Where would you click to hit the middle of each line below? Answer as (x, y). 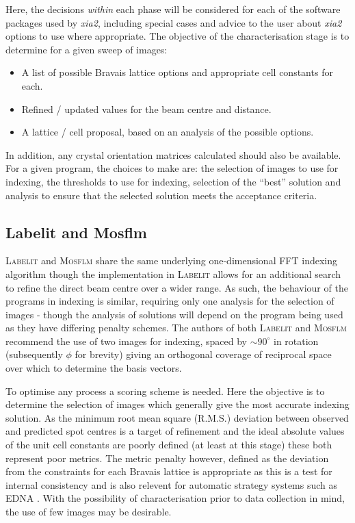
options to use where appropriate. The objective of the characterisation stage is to (177, 36)
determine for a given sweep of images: (87, 49)
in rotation (296, 341)
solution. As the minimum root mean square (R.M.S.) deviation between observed (177, 417)
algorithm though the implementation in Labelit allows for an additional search (173, 273)
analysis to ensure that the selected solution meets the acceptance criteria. (161, 195)
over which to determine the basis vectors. (94, 368)
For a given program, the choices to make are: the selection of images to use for (172, 168)
